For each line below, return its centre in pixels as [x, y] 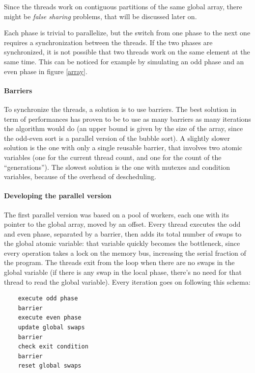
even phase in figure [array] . [46, 71]
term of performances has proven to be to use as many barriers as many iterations [127, 119]
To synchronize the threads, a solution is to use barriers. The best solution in [120, 109]
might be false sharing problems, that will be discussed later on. [100, 16]
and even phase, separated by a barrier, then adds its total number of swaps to [123, 233]
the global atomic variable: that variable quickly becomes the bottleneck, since [122, 243]
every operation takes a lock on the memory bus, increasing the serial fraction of [125, 253]
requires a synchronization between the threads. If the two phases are [108, 42]
